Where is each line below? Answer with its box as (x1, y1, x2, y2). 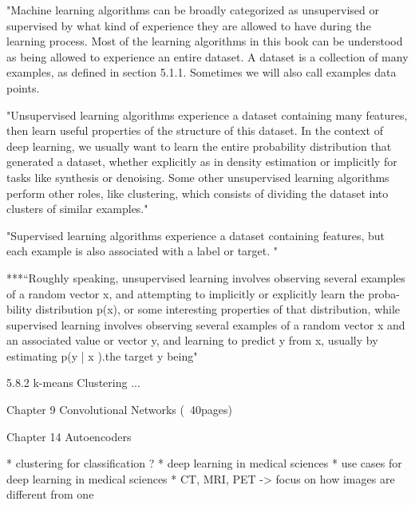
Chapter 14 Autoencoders (6, 428, 132, 444)
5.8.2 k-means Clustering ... (6, 374, 140, 391)
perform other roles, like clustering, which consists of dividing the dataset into (6, 184, 389, 201)
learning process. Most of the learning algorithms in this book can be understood (6, 33, 403, 49)
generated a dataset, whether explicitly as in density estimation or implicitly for (6, 153, 397, 170)
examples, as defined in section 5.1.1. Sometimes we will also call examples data (6, 64, 397, 81)
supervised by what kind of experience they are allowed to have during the (6, 17, 371, 34)
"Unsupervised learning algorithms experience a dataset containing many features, (6, 106, 408, 123)
